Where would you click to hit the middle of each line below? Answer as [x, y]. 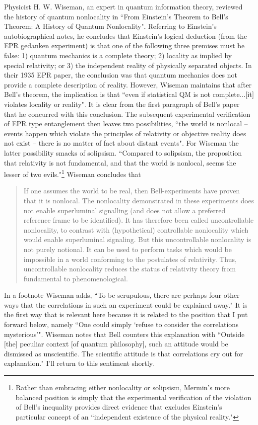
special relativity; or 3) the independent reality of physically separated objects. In [128, 65]
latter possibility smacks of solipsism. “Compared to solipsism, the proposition [123, 152]
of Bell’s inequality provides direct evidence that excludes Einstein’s [119, 407]
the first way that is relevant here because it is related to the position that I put [126, 314]
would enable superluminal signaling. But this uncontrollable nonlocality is [137, 239]
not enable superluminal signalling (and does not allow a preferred [125, 210]
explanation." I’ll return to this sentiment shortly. [79, 363]
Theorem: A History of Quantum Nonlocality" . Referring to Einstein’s [110, 26]
